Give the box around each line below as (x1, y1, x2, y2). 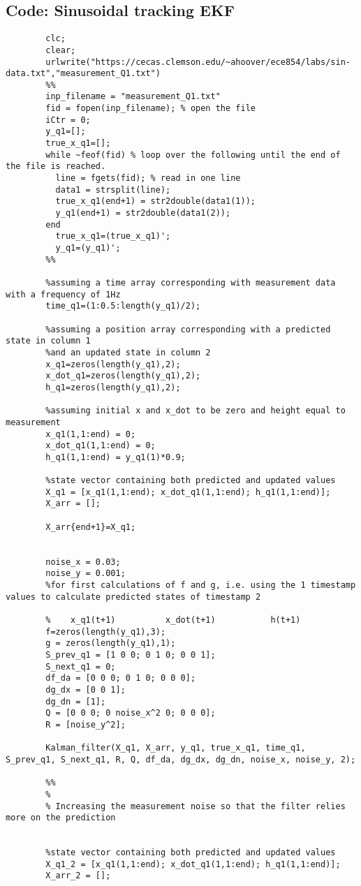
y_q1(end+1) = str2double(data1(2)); (55, 208, 231, 219)
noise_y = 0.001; (45, 568, 126, 579)
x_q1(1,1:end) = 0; (45, 429, 136, 439)
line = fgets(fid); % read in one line (55, 173, 241, 184)
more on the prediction (6, 813, 116, 823)
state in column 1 (6, 336, 91, 346)
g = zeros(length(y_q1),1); (45, 638, 176, 649)
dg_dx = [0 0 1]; (45, 684, 126, 695)
